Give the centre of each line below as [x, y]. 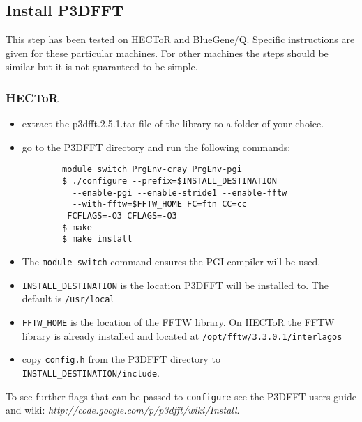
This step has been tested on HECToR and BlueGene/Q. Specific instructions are [180, 39]
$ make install [97, 239]
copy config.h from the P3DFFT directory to [121, 359]
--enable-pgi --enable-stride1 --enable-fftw [180, 193]
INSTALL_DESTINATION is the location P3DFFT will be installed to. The [175, 284]
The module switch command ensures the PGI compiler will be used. [171, 261]
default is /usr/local [68, 298]
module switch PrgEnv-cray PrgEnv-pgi [152, 170]
